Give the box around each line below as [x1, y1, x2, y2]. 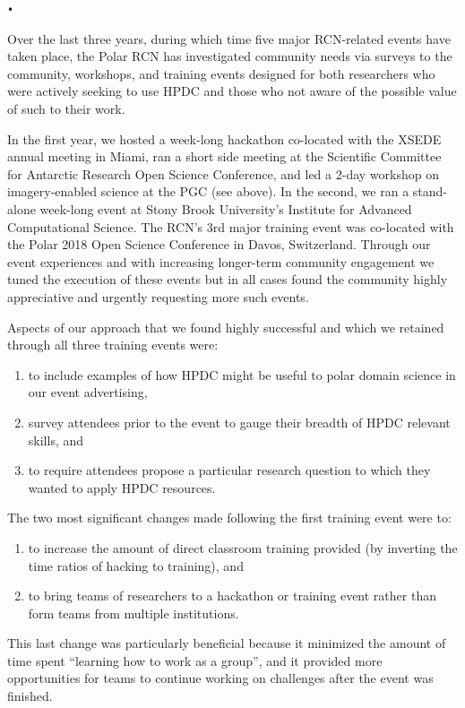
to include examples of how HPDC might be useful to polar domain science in [28, 365, 456, 384]
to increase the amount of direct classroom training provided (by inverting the [28, 538, 458, 557]
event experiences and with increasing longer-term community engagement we [7, 252, 435, 271]
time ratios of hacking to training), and [28, 556, 244, 574]
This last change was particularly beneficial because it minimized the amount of [7, 634, 446, 652]
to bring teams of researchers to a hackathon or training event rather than [28, 586, 436, 605]
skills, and [28, 430, 84, 449]
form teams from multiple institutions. [28, 603, 239, 622]
